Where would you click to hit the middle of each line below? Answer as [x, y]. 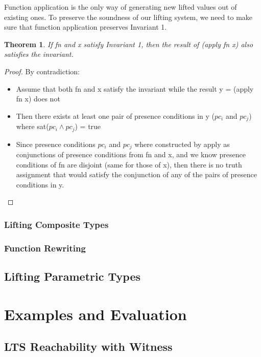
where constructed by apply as [182, 144]
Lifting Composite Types [56, 224]
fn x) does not [38, 99]
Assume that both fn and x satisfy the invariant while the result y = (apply [135, 88]
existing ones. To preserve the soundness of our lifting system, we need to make [128, 17]
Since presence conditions [56, 144]
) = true [88, 126]
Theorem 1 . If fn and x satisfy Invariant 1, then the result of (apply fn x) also [129, 44]
